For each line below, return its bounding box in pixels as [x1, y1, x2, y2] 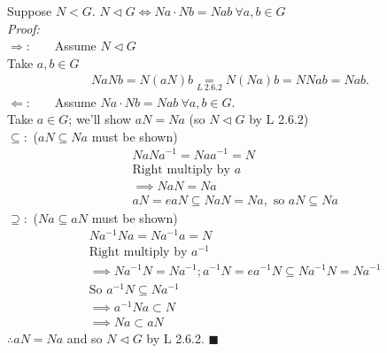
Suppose [7, 2, 52, 19]
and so [66, 328, 103, 347]
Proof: [7, 19, 40, 37]
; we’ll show [68, 110, 132, 128]
